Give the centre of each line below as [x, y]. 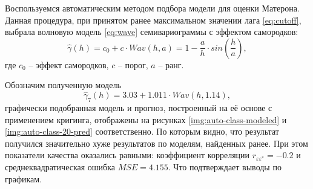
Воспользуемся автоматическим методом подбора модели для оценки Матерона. [152, 8]
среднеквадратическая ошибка [60, 166]
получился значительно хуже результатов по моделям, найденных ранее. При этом [156, 143]
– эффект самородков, [69, 64]
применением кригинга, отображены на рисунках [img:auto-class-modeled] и [146, 119]
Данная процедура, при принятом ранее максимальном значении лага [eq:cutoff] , [153, 20]
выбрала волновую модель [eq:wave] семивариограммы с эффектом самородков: [152, 32]
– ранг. [171, 64]
